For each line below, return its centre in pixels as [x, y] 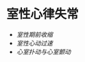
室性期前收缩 [34, 34]
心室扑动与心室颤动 [44, 52]
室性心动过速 [34, 43]
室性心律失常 [43, 14]
